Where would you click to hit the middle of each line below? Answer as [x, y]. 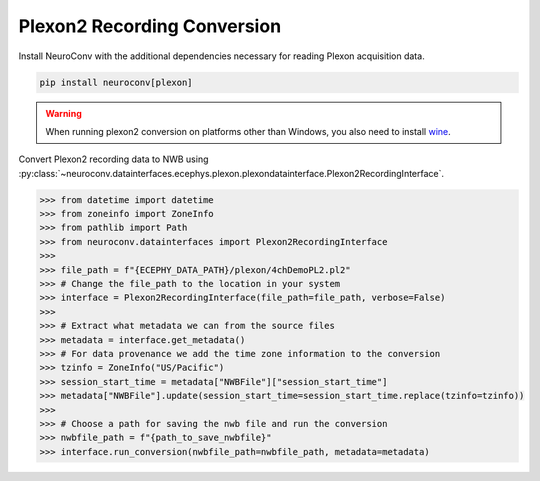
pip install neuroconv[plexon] [116, 82]
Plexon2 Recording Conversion [150, 26]
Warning [63, 113]
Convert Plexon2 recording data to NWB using [113, 159]
